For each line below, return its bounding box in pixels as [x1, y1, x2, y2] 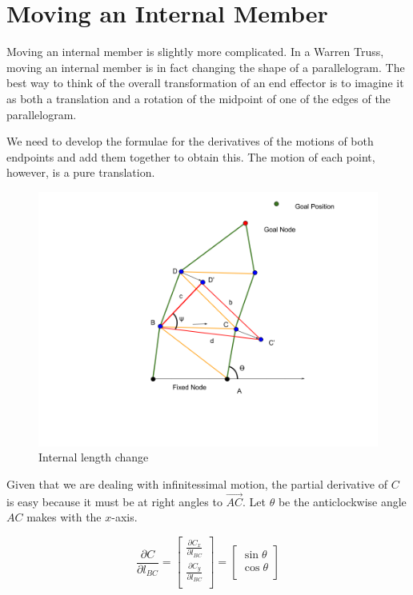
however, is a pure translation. [6, 164, 155, 181]
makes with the [26, 509, 102, 525]
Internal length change [38, 449, 149, 465]
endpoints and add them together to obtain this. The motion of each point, [6, 148, 375, 165]
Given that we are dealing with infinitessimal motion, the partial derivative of [6, 476, 387, 493]
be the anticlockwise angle [278, 493, 407, 509]
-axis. [111, 509, 138, 525]
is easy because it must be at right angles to [6, 493, 223, 509]
